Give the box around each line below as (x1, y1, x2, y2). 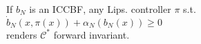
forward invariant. (53, 27, 130, 41)
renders (6, 27, 37, 41)
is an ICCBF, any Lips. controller (29, 2, 171, 16)
